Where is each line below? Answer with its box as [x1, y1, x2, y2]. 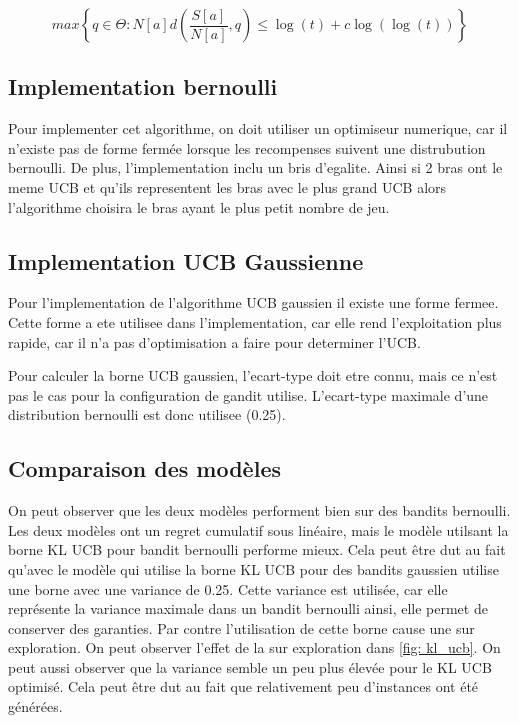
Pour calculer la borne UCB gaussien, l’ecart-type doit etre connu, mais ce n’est [8, 365, 498, 386]
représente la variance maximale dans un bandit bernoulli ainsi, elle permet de [8, 598, 488, 619]
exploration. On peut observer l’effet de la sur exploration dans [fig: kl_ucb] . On [8, 637, 501, 658]
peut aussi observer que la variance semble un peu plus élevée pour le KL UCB [8, 656, 492, 677]
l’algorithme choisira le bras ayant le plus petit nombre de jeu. [8, 196, 390, 217]
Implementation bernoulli [8, 71, 278, 102]
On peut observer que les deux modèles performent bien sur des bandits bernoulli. [8, 500, 511, 521]
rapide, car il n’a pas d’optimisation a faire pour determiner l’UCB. [8, 331, 421, 352]
